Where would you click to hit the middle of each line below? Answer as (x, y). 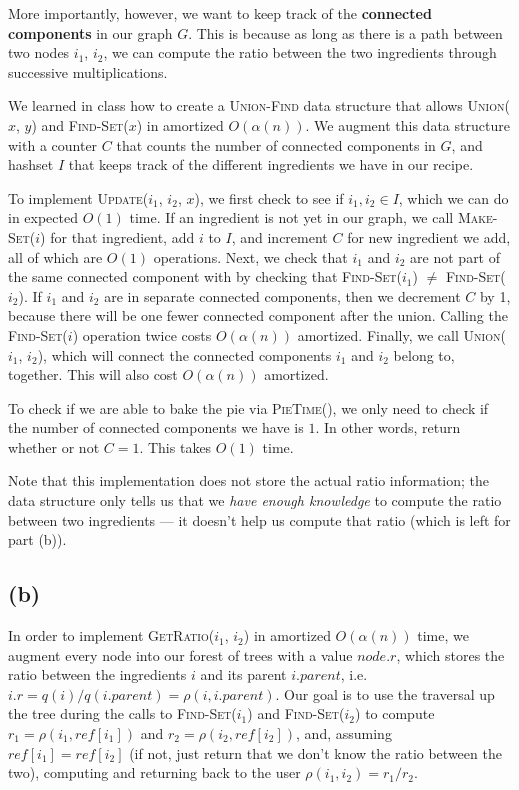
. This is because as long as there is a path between (345, 32)
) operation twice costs (142, 334)
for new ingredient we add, (429, 236)
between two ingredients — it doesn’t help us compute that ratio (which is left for (259, 519)
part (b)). (37, 539)
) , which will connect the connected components (184, 354)
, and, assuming (344, 733)
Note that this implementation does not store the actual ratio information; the (249, 480)
